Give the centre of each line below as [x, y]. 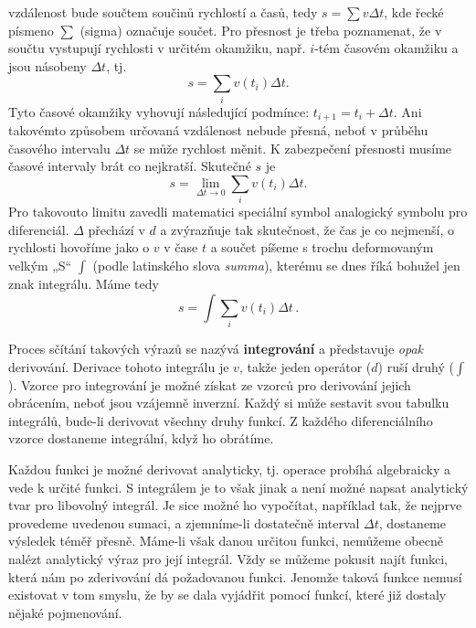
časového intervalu [59, 148]
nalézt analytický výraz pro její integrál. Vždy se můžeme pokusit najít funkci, [228, 558]
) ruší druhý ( [416, 366]
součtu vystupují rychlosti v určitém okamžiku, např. [157, 48]
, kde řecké [414, 12]
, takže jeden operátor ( [305, 366]
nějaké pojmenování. [65, 612]
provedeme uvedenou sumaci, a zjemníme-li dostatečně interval [184, 522]
